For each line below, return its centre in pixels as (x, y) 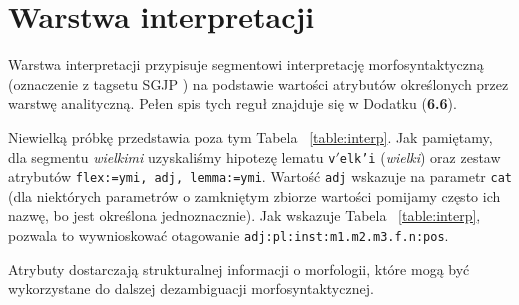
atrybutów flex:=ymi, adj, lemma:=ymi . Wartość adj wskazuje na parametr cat (260, 176)
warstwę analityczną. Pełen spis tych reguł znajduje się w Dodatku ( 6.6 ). (232, 103)
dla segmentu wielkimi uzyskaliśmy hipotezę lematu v (172, 156)
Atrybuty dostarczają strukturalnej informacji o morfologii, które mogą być (239, 268)
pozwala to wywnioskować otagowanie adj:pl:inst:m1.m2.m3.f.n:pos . (228, 235)
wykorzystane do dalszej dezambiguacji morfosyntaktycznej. (191, 288)
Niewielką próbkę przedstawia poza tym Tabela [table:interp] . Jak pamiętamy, (250, 136)
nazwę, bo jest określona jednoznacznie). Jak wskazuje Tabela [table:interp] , (244, 215)
